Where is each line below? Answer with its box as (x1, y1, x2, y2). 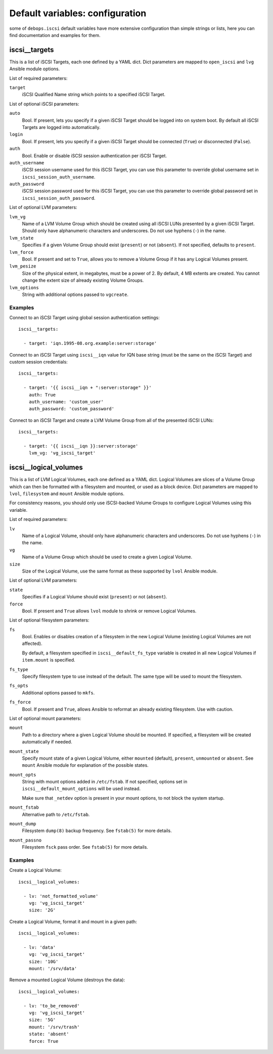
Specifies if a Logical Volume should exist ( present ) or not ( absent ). (22, 594, 167, 600)
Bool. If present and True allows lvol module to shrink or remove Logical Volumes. (22, 607, 197, 614)
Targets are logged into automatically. (22, 124, 101, 130)
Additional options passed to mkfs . (22, 689, 95, 695)
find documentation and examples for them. (9, 32, 101, 38)
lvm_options (9, 285, 39, 290)
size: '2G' (28, 907, 56, 913)
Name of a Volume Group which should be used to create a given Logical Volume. (22, 554, 193, 560)
